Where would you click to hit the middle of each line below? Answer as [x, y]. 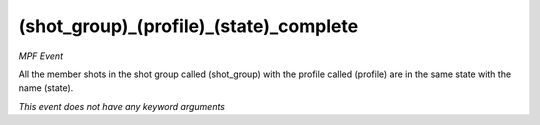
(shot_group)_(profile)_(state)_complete [188, 26]
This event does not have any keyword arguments [121, 106]
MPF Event [41, 56]
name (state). [46, 88]
